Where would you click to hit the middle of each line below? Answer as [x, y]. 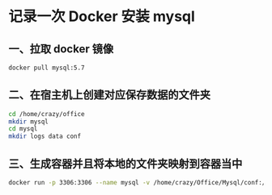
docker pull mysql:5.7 [47, 68]
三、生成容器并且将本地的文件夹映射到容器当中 [125, 163]
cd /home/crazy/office [47, 114]
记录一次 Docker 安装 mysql [102, 17]
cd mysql [23, 129]
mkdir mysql [28, 122]
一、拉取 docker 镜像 [61, 49]
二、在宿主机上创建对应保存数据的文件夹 [109, 95]
